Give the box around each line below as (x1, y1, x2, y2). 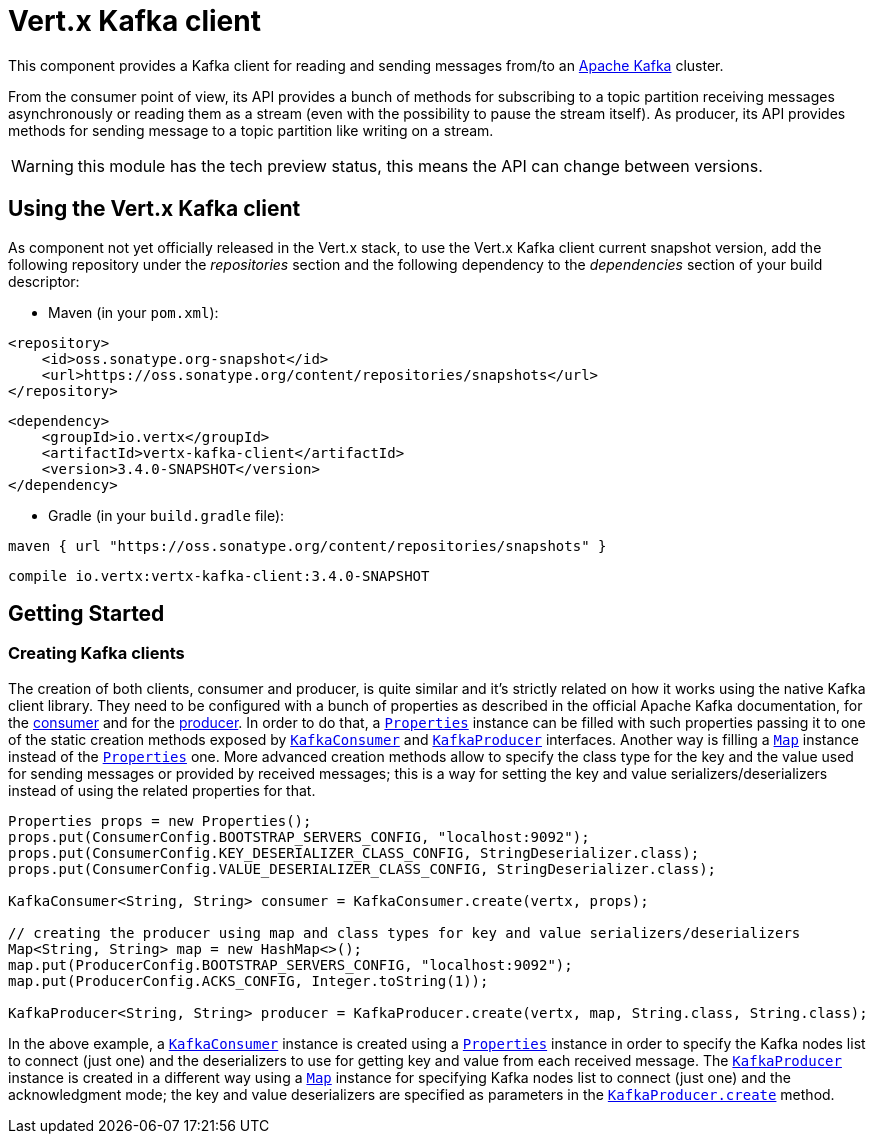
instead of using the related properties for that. (8, 781, 316, 799)
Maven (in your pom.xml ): (48, 303, 219, 321)
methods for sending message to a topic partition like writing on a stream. (8, 121, 494, 139)
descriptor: (8, 272, 80, 290)
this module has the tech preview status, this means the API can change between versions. (77, 155, 763, 176)
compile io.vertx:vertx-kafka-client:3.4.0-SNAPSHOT (8, 567, 430, 584)
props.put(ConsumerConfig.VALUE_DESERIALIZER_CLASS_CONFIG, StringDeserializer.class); (8, 860, 717, 877)
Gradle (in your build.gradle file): (48, 506, 285, 524)
